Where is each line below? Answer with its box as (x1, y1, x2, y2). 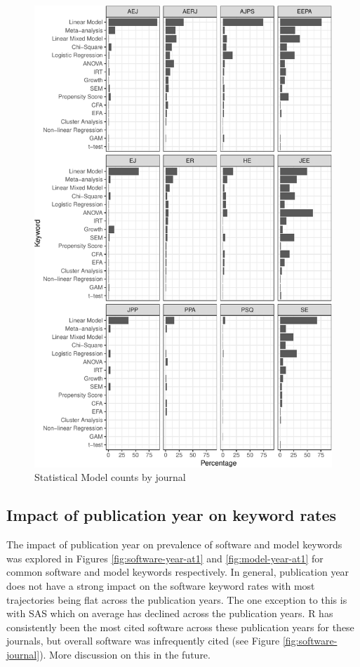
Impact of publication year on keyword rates (6, 504, 337, 526)
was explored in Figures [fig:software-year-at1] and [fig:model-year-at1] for (6, 550, 324, 565)
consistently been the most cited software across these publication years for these (6, 619, 354, 634)
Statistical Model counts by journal (34, 470, 186, 484)
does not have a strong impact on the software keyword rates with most (6, 579, 315, 593)
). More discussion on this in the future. (39, 647, 211, 661)
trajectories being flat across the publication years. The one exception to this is (6, 592, 347, 607)
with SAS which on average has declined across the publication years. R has (6, 606, 333, 621)
